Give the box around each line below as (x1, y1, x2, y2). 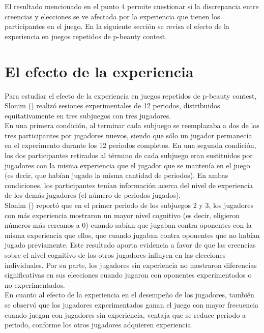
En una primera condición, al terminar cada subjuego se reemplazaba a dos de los (5, 120, 259, 131)
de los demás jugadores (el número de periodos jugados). (5, 190, 181, 200)
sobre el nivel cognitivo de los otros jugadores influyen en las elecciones (5, 250, 226, 260)
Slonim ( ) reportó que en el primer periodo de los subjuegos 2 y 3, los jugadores (5, 200, 254, 210)
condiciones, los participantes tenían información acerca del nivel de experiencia (5, 179, 253, 190)
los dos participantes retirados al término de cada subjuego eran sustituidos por (5, 150, 253, 161)
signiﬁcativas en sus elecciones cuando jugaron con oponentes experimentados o (5, 269, 252, 280)
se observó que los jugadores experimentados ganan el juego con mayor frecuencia (5, 299, 259, 310)
